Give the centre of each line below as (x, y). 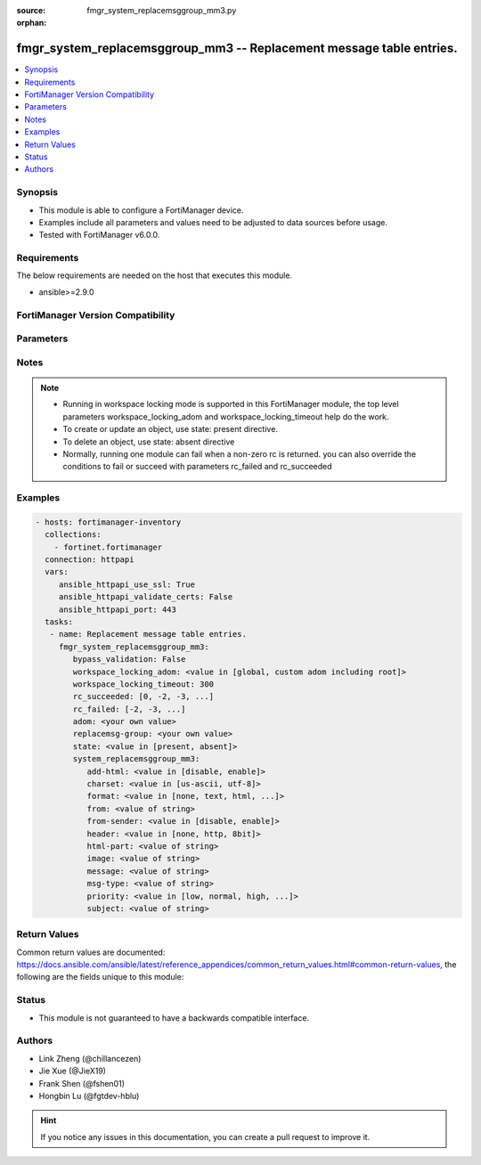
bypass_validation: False (129, 660)
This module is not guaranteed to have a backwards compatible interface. (174, 1018)
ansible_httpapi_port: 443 (118, 609)
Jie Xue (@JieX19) (73, 1071)
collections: (73, 535)
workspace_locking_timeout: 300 (143, 684)
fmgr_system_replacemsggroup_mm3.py (162, 10)
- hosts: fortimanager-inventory (108, 522)
